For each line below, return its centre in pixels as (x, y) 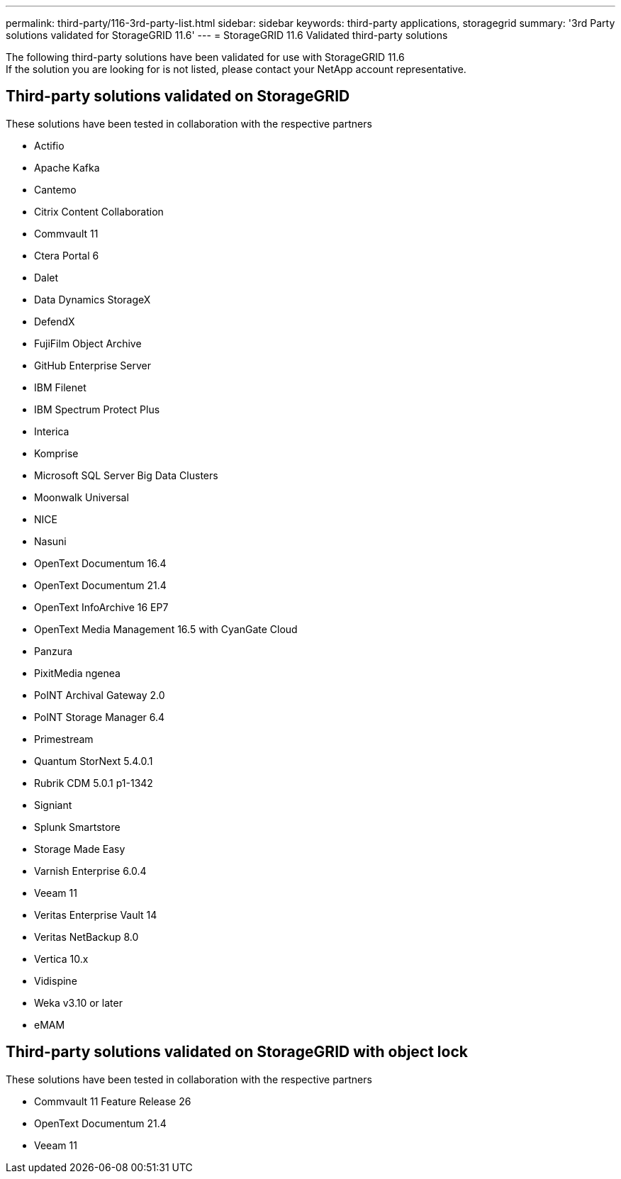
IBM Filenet (60, 387)
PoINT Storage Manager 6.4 (100, 717)
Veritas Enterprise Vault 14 (96, 915)
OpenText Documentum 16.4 (100, 563)
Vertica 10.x (61, 959)
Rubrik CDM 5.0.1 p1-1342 (94, 783)
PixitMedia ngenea (77, 673)
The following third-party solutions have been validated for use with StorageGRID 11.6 (205, 57)
